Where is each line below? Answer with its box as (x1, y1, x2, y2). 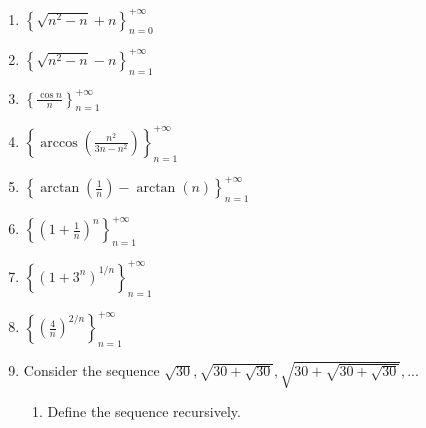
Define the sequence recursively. (47, 401, 241, 422)
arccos (40, 135, 78, 150)
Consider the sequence (23, 360, 160, 381)
